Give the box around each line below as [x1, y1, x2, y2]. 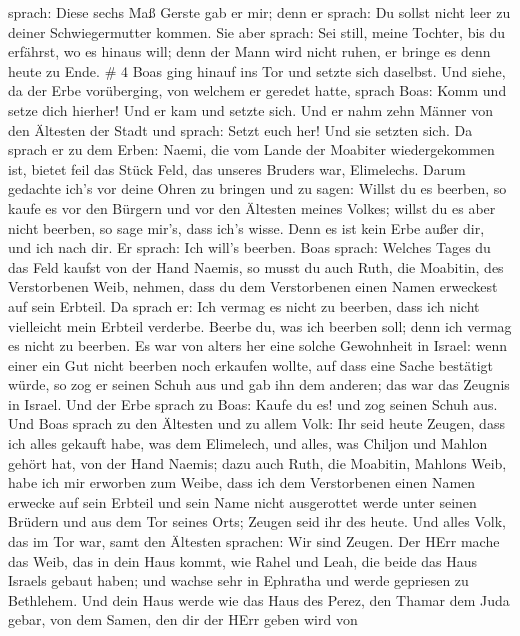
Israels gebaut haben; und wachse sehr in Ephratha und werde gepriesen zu [8, 570, 469, 591]
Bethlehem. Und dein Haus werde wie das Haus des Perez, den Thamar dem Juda [8, 589, 510, 610]
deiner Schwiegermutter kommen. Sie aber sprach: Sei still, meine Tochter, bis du [8, 21, 506, 42]
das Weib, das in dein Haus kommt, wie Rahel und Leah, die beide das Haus [8, 550, 477, 571]
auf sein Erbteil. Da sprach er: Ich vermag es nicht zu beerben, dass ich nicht [8, 295, 480, 316]
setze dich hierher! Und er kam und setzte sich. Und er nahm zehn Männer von [8, 99, 493, 120]
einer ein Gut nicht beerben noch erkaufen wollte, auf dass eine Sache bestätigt [8, 354, 494, 375]
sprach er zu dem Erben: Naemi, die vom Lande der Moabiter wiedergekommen [8, 139, 495, 160]
